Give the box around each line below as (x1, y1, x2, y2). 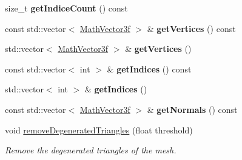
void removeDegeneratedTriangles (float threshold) (5, 123, 193, 136)
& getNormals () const (147, 103, 238, 115)
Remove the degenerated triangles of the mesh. (5, 144, 176, 156)
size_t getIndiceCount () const (5, 2, 128, 14)
